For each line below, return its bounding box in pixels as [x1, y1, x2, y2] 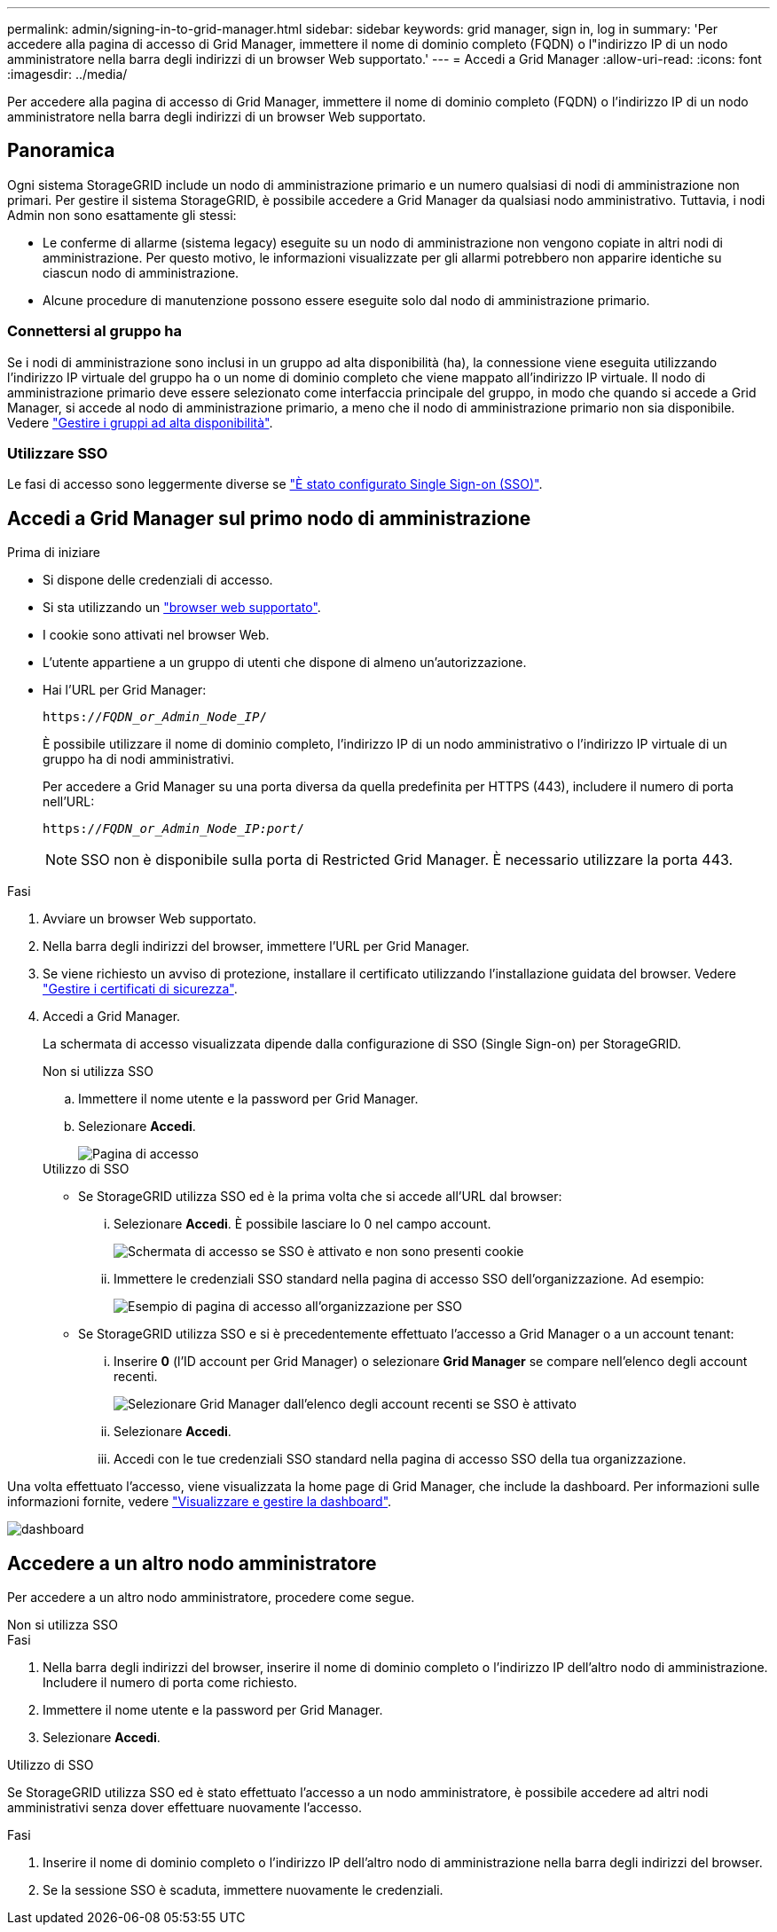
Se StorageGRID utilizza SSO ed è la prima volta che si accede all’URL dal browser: [78, 1189, 562, 1205]
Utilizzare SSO [7, 444, 108, 462]
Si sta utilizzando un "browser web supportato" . [43, 600, 321, 616]
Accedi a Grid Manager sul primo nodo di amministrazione [7, 507, 531, 530]
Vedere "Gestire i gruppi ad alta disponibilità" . [7, 414, 273, 430]
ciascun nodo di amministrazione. [43, 264, 239, 280]
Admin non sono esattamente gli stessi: [7, 207, 237, 223]
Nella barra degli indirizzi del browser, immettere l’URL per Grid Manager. [43, 939, 470, 954]
